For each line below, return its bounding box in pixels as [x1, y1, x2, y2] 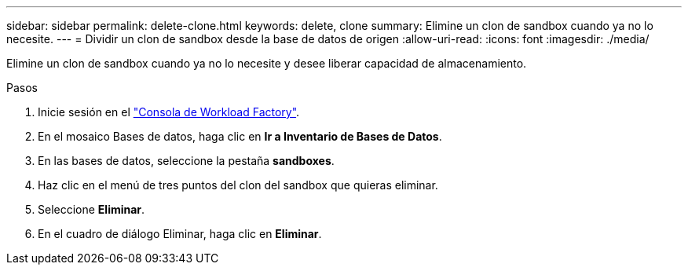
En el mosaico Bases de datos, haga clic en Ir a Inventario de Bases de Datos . [38, 130, 442, 143]
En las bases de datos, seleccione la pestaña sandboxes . [38, 154, 335, 167]
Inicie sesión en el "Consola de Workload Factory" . [38, 105, 300, 119]
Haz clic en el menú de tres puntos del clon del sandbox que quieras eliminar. [38, 178, 438, 192]
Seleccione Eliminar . [38, 203, 145, 216]
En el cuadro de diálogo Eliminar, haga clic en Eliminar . [38, 227, 322, 240]
